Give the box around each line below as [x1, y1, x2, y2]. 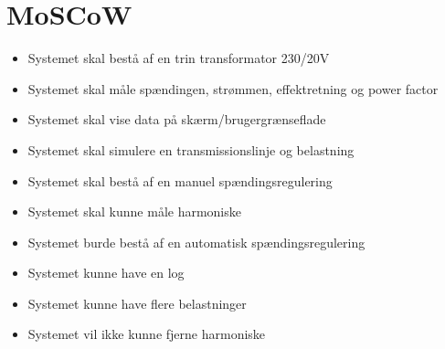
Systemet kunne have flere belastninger [27, 293, 247, 312]
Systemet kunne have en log [27, 263, 185, 282]
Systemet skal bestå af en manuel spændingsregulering [27, 171, 333, 190]
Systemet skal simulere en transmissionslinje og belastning [27, 140, 355, 159]
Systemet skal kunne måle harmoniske [27, 202, 241, 221]
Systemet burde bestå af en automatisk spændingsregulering [27, 232, 366, 251]
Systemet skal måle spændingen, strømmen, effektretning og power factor [27, 79, 439, 98]
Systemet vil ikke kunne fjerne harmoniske [27, 324, 266, 344]
